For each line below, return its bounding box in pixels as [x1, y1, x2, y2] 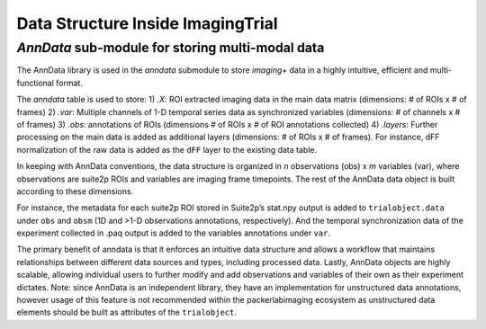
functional [16, 77, 54, 88]
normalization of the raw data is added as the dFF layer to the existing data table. [16, 144, 318, 155]
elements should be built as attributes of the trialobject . [16, 307, 238, 318]
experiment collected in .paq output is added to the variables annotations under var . [16, 227, 331, 238]
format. [55, 77, 83, 88]
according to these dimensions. [16, 185, 134, 197]
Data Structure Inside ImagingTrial [16, 13, 278, 33]
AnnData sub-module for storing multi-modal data [16, 40, 325, 56]
